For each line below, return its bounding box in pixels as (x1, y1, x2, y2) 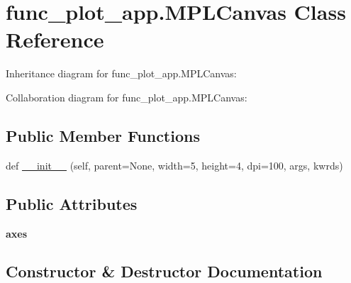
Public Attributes (6, 192, 138, 214)
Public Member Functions (6, 124, 200, 146)
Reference (6, 25, 104, 54)
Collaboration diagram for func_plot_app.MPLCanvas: (6, 89, 247, 104)
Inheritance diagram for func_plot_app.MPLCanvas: (6, 66, 237, 81)
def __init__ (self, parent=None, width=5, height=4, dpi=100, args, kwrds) (6, 157, 343, 172)
